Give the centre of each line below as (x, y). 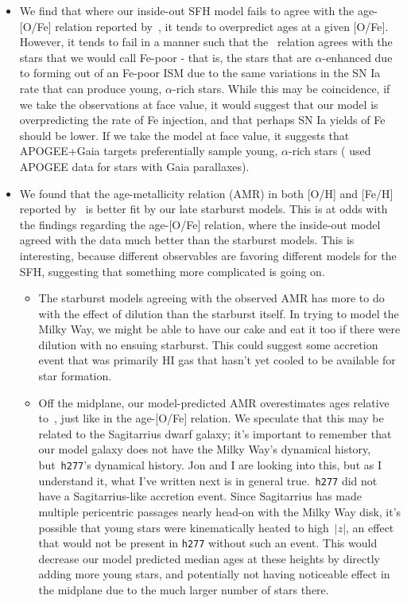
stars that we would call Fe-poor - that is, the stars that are (165, 57)
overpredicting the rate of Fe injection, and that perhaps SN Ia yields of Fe (202, 120)
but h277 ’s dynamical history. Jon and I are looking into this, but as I (210, 465)
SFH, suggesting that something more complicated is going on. (172, 271)
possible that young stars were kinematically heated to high (184, 527)
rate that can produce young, (91, 88)
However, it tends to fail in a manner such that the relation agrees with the (206, 42)
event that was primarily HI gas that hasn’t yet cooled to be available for (217, 360)
